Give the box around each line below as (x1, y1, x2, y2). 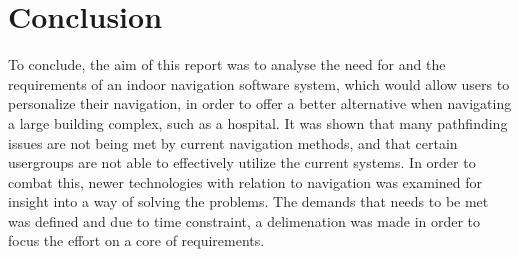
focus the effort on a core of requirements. (8, 230, 265, 251)
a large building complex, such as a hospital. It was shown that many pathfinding (8, 112, 508, 133)
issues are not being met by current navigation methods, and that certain (8, 132, 458, 153)
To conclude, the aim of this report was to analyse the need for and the (8, 54, 446, 75)
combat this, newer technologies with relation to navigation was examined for (8, 171, 482, 192)
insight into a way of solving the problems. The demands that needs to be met (8, 191, 489, 212)
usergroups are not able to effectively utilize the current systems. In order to (8, 152, 476, 173)
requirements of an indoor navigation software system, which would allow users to (8, 73, 510, 94)
